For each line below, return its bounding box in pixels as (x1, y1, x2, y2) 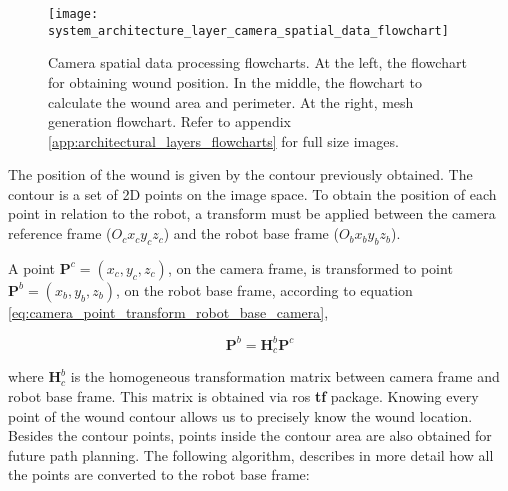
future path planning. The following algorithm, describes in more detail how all (8, 444, 494, 465)
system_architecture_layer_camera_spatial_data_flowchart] (48, 23, 449, 38)
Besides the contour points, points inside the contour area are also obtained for (8, 425, 492, 446)
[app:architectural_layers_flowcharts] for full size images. (48, 130, 399, 151)
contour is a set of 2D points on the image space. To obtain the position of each (8, 183, 497, 204)
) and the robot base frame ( (163, 223, 339, 244)
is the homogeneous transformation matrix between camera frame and (70, 366, 500, 387)
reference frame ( (8, 223, 112, 244)
